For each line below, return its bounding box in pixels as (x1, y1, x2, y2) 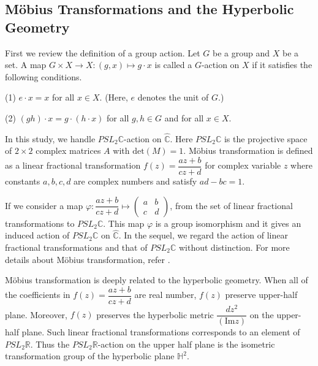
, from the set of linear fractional (170, 199, 293, 212)
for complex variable (205, 159, 281, 172)
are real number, (134, 288, 197, 301)
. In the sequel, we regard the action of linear (118, 229, 288, 242)
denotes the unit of (137, 91, 209, 104)
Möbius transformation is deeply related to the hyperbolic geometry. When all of (5, 273, 308, 286)
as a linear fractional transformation (5, 159, 141, 172)
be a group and (213, 46, 270, 59)
